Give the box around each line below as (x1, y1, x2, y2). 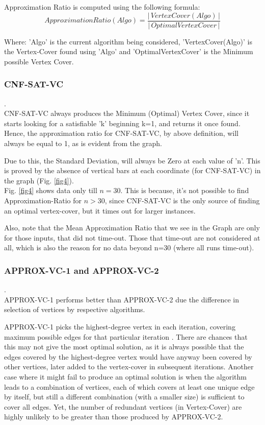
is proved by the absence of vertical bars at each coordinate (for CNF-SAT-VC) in (4, 165, 261, 176)
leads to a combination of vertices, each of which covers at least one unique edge (4, 381, 255, 392)
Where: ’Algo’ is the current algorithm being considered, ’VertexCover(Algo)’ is (4, 36, 253, 46)
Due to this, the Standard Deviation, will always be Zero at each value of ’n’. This (4, 155, 260, 166)
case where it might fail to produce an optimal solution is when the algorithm (4, 371, 247, 382)
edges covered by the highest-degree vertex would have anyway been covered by (4, 351, 252, 362)
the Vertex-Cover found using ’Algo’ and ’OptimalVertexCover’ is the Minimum (4, 46, 253, 57)
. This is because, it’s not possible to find (120, 185, 249, 196)
